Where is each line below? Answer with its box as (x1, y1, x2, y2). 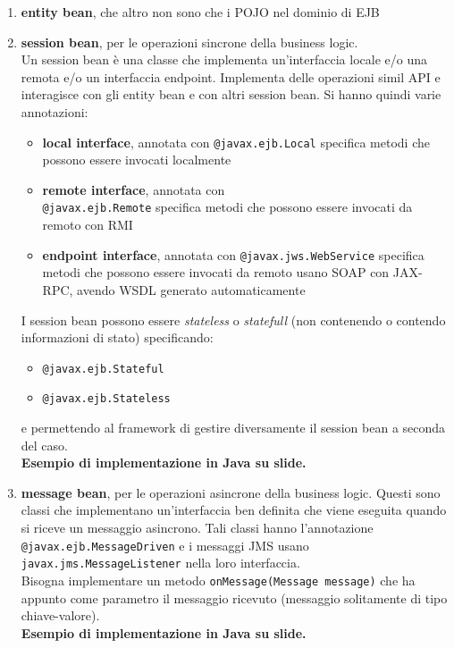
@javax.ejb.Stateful (42, 362, 164, 375)
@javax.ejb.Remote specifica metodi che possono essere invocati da (42, 198, 413, 216)
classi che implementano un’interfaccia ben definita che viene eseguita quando (21, 501, 447, 519)
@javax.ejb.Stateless (42, 392, 171, 406)
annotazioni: (21, 102, 88, 121)
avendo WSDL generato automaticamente (77, 280, 306, 299)
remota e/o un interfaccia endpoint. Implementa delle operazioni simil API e (21, 67, 441, 86)
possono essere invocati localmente (42, 150, 231, 169)
